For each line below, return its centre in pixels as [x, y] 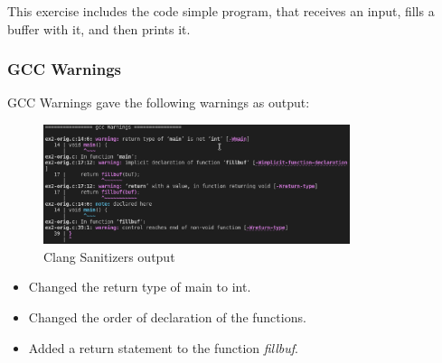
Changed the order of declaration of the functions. [167, 316]
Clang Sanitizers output [109, 256]
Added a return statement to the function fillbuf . [164, 347]
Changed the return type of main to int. [140, 287]
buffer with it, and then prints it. [99, 28]
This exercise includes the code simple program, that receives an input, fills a [221, 11]
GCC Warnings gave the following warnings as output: [159, 102]
